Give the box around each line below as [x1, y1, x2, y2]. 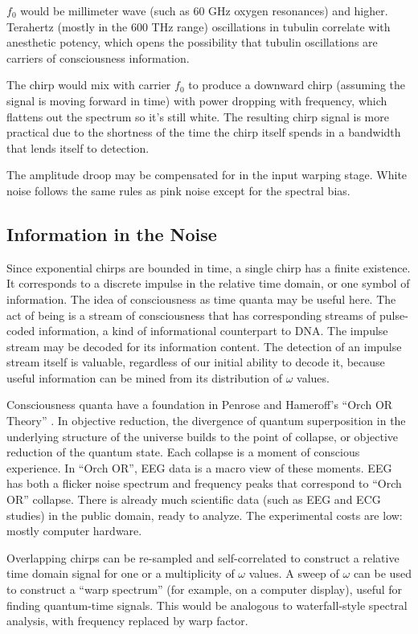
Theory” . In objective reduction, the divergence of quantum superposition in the [6, 412, 406, 429]
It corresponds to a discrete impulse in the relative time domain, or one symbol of [6, 275, 410, 292]
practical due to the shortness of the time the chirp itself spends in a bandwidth [6, 124, 401, 141]
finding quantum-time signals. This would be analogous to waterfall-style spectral [6, 596, 408, 613]
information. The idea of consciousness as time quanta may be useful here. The [6, 290, 396, 307]
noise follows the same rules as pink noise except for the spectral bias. [6, 182, 350, 198]
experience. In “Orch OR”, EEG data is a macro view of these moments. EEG [6, 459, 392, 476]
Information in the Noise [6, 221, 217, 246]
